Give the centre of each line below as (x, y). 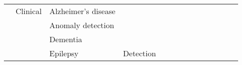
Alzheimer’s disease (82, 11)
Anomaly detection (82, 25)
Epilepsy (64, 53)
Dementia (66, 39)
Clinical (29, 11)
